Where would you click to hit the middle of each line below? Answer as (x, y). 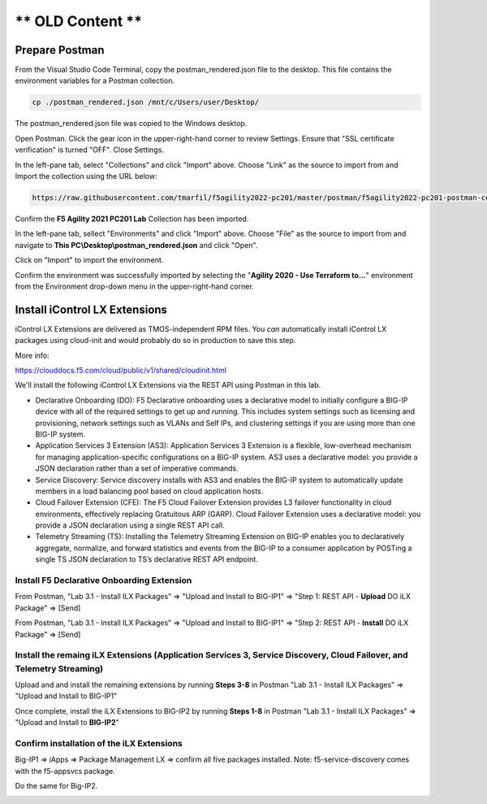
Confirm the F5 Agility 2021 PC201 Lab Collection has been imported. (132, 219)
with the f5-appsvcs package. (65, 771)
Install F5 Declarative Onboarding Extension (103, 580)
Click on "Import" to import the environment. (89, 260)
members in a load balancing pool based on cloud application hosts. (149, 491)
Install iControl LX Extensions (91, 309)
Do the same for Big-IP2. (56, 785)
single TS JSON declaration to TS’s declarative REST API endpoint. (147, 559)
